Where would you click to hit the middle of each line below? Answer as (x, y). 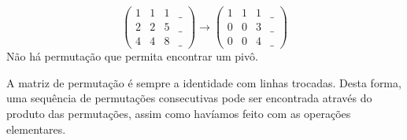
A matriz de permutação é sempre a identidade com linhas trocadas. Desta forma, (204, 82)
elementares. (36, 129)
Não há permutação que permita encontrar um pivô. (132, 56)
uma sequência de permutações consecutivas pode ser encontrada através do (189, 98)
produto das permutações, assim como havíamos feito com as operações (179, 113)
